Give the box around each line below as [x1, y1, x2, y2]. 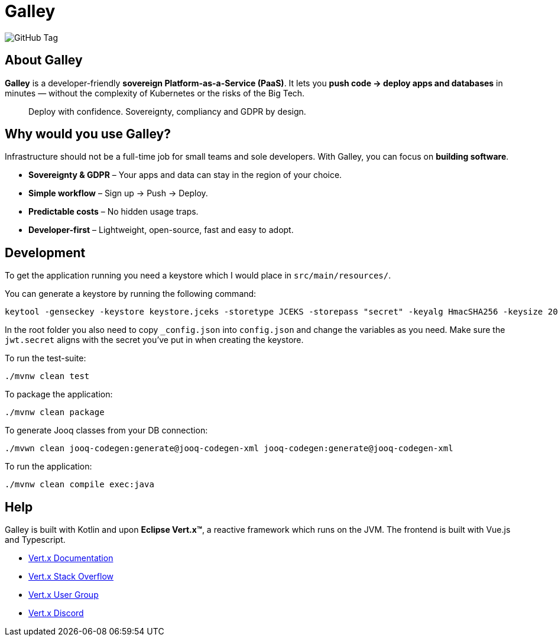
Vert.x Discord [28, 608, 84, 619]
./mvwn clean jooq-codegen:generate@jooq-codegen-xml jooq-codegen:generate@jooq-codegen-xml [5, 443, 453, 454]
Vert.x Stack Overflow [28, 571, 114, 582]
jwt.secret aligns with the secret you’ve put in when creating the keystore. [5, 335, 304, 345]
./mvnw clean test [5, 371, 90, 381]
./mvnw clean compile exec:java [5, 480, 154, 490]
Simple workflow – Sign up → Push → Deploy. [28, 188, 208, 199]
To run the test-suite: [5, 353, 86, 364]
